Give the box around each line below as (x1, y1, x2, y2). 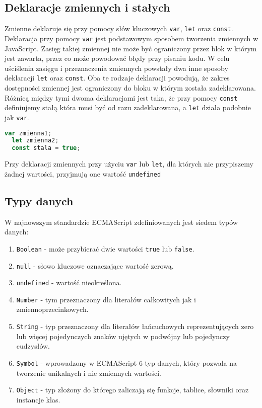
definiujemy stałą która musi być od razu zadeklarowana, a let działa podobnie (5, 102, 251, 113)
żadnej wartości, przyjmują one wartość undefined (5, 168, 161, 179)
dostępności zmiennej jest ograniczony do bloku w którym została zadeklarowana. (5, 82, 256, 93)
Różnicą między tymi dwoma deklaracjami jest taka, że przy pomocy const (5, 92, 238, 103)
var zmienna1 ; (5, 129, 52, 137)
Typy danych (5, 193, 74, 208)
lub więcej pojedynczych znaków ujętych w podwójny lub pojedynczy (16, 331, 230, 341)
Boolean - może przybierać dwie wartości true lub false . (16, 243, 194, 254)
